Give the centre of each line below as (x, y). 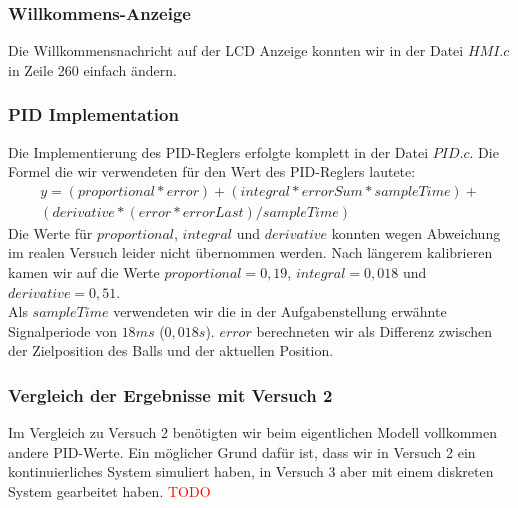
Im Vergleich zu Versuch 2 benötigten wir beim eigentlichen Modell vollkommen (253, 432)
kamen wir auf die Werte (84, 272)
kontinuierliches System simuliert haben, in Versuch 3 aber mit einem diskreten (251, 471)
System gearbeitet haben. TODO (109, 491)
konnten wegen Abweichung (416, 232)
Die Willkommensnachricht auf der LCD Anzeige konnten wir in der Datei (236, 50)
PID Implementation (93, 114)
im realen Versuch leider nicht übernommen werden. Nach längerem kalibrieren (250, 252)
